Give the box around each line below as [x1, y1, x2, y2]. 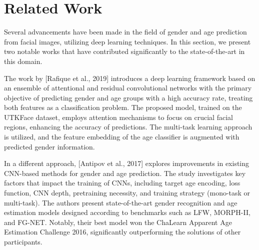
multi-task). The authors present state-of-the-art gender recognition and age [4, 197, 237, 207]
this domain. [4, 55, 42, 66]
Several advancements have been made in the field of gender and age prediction [4, 26, 247, 37]
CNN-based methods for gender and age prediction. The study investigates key [4, 167, 246, 178]
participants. [4, 236, 42, 246]
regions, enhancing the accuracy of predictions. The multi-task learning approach [4, 121, 252, 132]
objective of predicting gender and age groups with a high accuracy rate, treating [4, 92, 253, 102]
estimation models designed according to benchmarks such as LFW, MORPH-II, [4, 207, 250, 217]
